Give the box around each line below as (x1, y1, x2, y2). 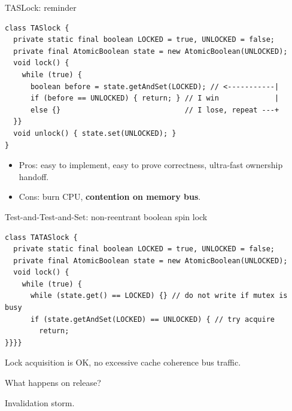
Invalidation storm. (5, 396, 75, 409)
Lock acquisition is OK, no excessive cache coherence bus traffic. (5, 356, 241, 369)
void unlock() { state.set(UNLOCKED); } (13, 129, 177, 138)
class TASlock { (5, 23, 69, 32)
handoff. (19, 170, 49, 182)
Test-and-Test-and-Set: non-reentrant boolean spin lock (5, 210, 208, 223)
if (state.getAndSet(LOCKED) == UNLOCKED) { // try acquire (30, 315, 275, 324)
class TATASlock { (5, 233, 78, 242)
